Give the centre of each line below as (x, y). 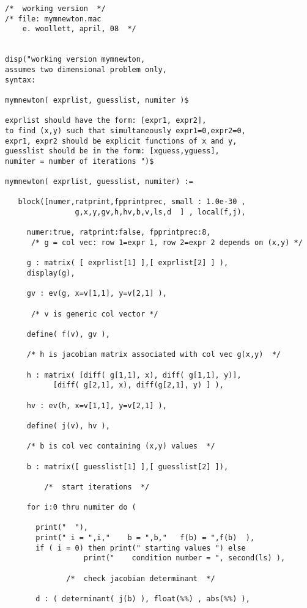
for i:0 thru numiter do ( (81, 507)
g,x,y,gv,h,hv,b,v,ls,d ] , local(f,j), (160, 212)
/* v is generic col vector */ (94, 314)
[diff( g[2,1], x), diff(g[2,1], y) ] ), (138, 385)
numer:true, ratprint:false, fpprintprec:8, (119, 233)
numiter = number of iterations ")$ (80, 161)
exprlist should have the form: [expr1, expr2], (106, 121)
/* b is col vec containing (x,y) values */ (121, 446)
